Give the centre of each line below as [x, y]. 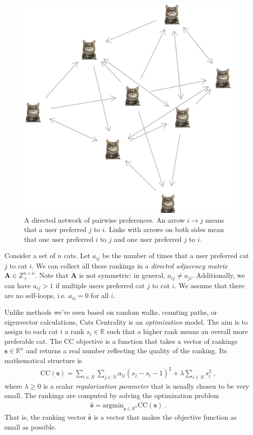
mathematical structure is [43, 360]
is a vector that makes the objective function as [165, 417]
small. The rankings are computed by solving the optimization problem [112, 395]
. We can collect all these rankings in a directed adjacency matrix [129, 265]
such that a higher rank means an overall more [177, 331]
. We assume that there [209, 285]
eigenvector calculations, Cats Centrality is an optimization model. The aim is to [126, 321]
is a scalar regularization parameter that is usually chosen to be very [146, 385]
